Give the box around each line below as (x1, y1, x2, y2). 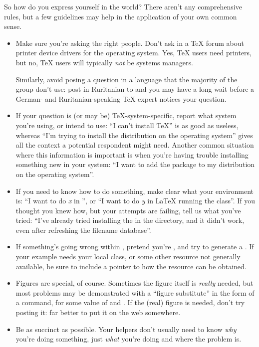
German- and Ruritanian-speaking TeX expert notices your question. (15, 93, 227, 104)
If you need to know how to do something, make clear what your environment (15, 185, 254, 196)
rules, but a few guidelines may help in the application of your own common (4, 11, 237, 21)
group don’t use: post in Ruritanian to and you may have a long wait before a (15, 84, 255, 94)
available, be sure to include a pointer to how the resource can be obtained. (15, 261, 247, 271)
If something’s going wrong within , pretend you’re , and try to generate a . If (15, 241, 254, 252)
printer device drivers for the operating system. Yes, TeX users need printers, (15, 47, 252, 58)
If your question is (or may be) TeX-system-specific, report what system (15, 110, 237, 121)
